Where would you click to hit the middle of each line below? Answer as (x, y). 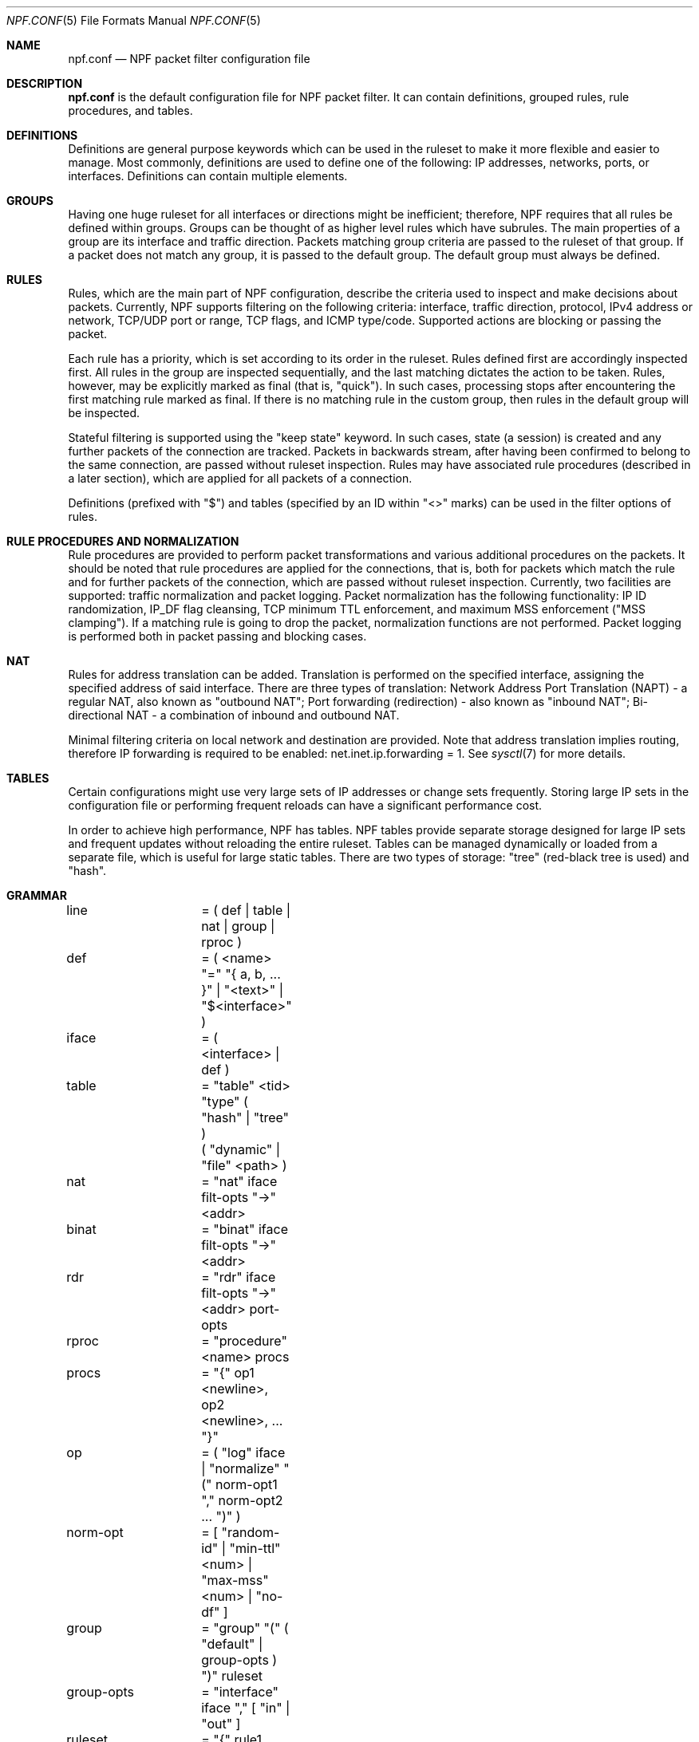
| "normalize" (241, 1468)
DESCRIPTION (45, 83)
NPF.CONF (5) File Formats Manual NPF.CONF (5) (134, 20)
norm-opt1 (246, 1484)
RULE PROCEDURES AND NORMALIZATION (123, 541)
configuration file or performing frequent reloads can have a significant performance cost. (305, 805)
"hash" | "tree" (245, 1117)
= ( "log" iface (243, 1452)
